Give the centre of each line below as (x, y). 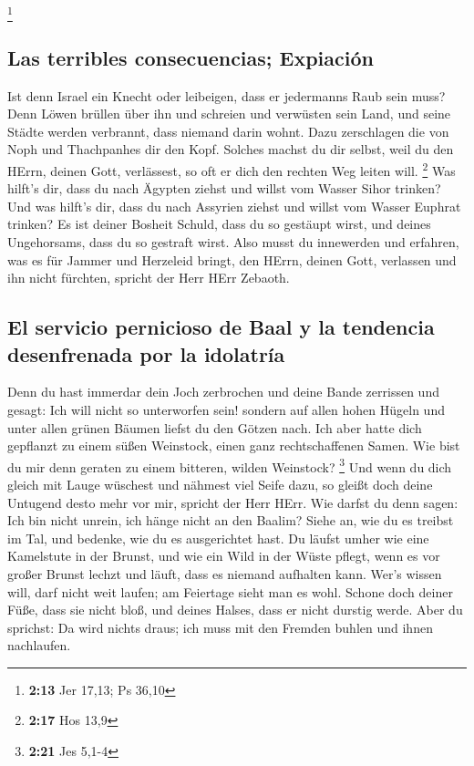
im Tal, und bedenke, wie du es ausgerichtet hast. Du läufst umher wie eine (218, 538)
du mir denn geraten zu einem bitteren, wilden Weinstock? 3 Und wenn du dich (230, 465)
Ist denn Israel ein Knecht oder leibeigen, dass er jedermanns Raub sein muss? (227, 95)
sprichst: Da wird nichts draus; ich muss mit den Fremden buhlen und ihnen (220, 627)
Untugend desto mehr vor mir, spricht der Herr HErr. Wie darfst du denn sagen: (233, 502)
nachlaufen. (39, 645)
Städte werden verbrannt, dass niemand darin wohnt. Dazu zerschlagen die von (228, 131)
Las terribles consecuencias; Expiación (191, 57)
